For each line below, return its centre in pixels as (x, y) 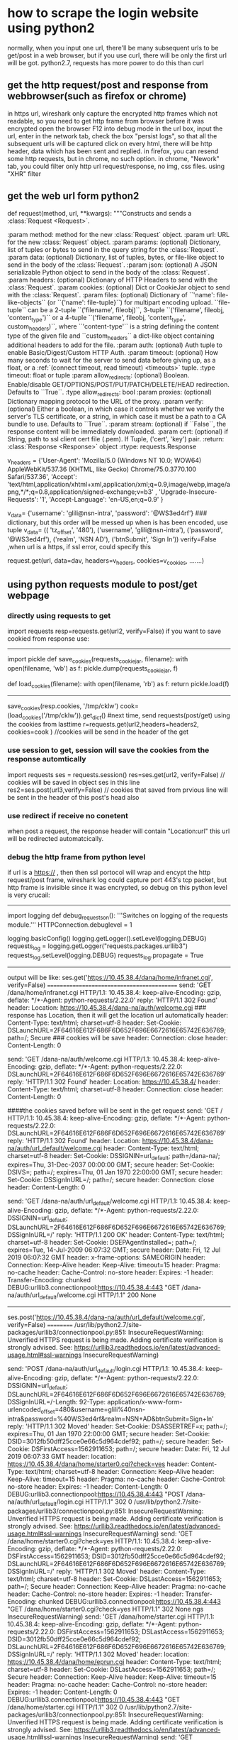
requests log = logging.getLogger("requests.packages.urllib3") (98, 947)
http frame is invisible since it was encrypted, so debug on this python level (118, 888)
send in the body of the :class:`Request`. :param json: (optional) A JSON (112, 265)
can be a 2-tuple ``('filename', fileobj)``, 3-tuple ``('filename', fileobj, (126, 309)
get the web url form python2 (73, 196)
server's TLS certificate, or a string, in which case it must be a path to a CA (117, 416)
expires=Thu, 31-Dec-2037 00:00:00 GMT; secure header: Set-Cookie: (111, 1164)
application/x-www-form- (145, 1402)
